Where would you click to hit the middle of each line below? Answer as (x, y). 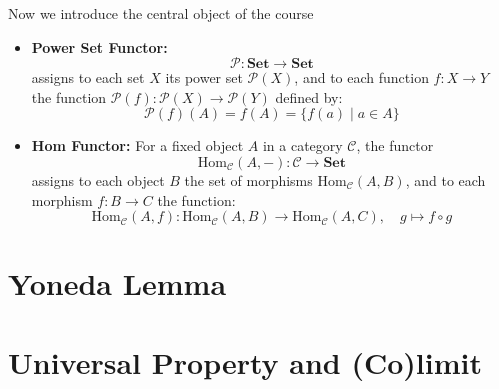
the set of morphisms (248, 179)
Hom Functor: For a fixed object (137, 145)
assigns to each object (98, 179)
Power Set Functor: (99, 46)
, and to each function (361, 77)
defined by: (309, 96)
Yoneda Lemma (117, 283)
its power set (204, 77)
